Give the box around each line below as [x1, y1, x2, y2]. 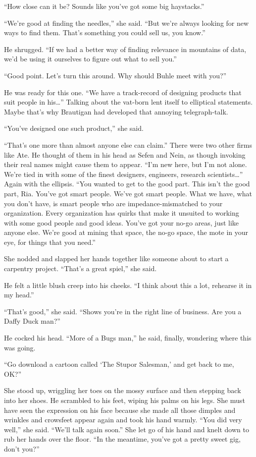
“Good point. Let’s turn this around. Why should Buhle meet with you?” [4, 70, 227, 80]
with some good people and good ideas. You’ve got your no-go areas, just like [4, 217, 239, 228]
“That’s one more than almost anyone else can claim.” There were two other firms [4, 139, 252, 150]
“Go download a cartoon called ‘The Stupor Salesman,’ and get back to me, [4, 359, 234, 369]
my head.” [4, 289, 34, 300]
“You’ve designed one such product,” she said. [4, 123, 144, 133]
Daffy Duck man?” [4, 316, 60, 326]
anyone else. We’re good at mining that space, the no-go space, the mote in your [4, 227, 248, 237]
